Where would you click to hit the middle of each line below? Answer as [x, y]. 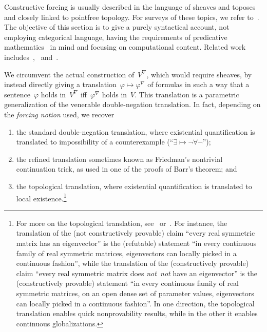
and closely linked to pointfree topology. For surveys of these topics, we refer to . [132, 17]
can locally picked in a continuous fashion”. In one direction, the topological [135, 303]
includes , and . [31, 57]
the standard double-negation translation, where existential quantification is [136, 131]
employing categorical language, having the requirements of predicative [116, 37]
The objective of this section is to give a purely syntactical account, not [117, 27]
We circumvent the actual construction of [69, 74]
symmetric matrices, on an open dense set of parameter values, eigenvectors [135, 293]
